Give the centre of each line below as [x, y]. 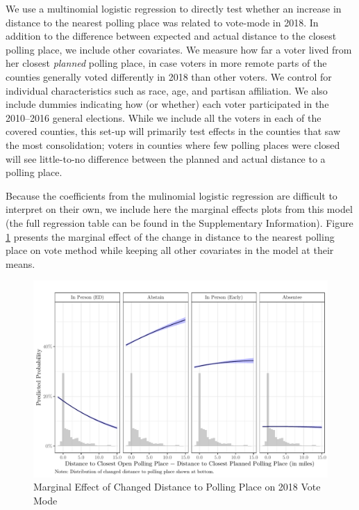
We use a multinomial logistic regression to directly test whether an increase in [174, 8]
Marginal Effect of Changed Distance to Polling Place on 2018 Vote [177, 487]
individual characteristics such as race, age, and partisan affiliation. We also [167, 90]
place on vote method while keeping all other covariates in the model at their [170, 250]
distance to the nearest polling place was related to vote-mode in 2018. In [162, 22]
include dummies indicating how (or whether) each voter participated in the [167, 104]
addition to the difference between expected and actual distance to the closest [171, 36]
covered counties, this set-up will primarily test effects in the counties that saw [173, 131]
